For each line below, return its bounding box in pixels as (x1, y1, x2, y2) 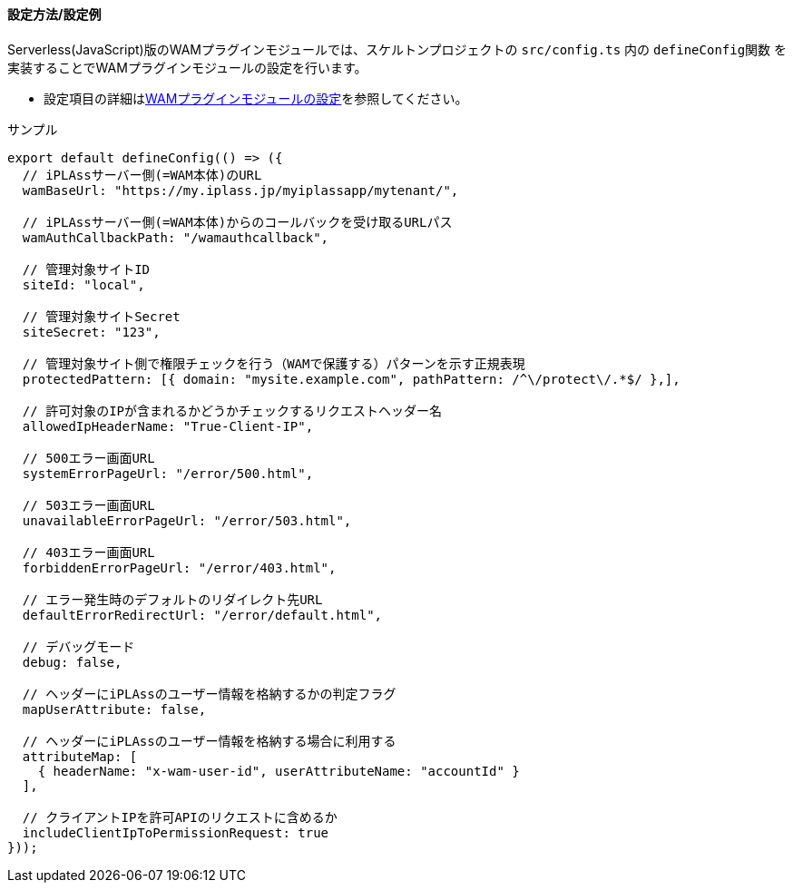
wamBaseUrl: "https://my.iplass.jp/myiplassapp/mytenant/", (22, 182, 459, 198)
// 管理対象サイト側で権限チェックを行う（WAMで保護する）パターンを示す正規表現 (22, 356, 525, 371)
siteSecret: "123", (22, 324, 161, 339)
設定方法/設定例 (7, 6, 102, 22)
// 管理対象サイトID (22, 261, 151, 277)
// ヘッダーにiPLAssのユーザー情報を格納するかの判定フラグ (22, 686, 396, 701)
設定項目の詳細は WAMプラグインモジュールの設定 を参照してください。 (44, 90, 468, 106)
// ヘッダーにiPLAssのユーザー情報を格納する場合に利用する (22, 733, 396, 748)
